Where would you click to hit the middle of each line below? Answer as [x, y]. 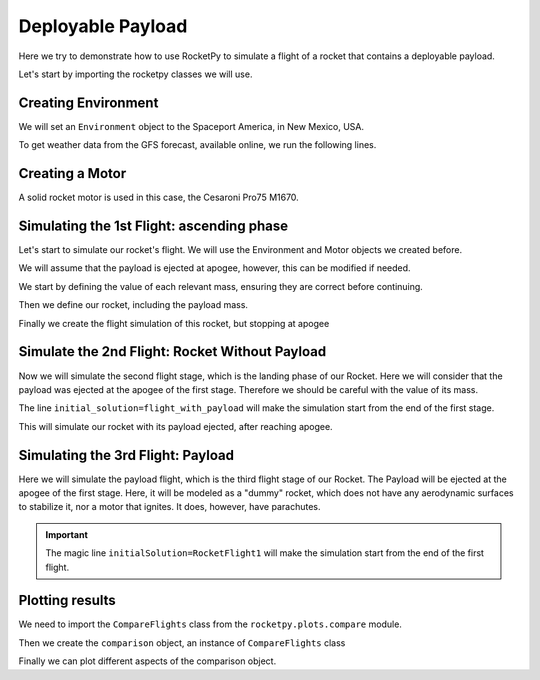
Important [67, 534]
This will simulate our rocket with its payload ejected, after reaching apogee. [176, 426]
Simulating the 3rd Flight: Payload [126, 455]
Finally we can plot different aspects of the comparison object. [147, 661]
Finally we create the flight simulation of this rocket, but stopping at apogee [174, 323]
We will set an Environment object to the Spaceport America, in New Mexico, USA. [191, 126]
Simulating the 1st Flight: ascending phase [153, 225]
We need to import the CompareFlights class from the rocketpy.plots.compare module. [210, 624]
